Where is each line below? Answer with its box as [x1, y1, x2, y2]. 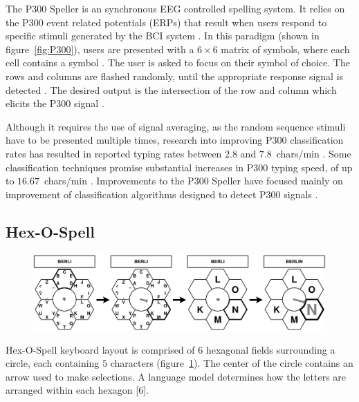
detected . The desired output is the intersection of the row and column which [6, 82, 337, 97]
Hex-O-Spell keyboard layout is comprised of [6, 342, 195, 356]
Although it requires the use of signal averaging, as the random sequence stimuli [6, 119, 346, 133]
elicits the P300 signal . [6, 96, 104, 111]
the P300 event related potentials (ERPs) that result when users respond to [6, 15, 327, 29]
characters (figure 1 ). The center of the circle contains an [110, 356, 353, 370]
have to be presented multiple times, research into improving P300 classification [6, 133, 344, 147]
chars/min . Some [276, 146, 351, 160]
